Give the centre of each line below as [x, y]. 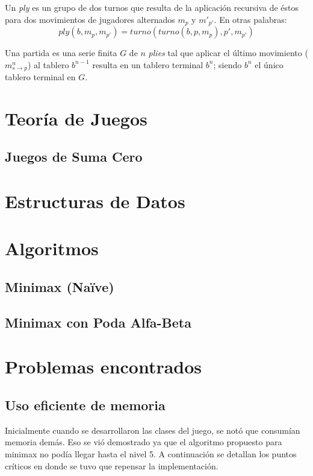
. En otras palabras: [250, 19]
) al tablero [48, 64]
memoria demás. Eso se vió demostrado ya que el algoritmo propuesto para [144, 442]
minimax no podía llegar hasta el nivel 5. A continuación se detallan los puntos [151, 453]
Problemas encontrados [104, 367]
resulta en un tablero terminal [148, 64]
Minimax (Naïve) [60, 286]
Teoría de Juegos [76, 118]
